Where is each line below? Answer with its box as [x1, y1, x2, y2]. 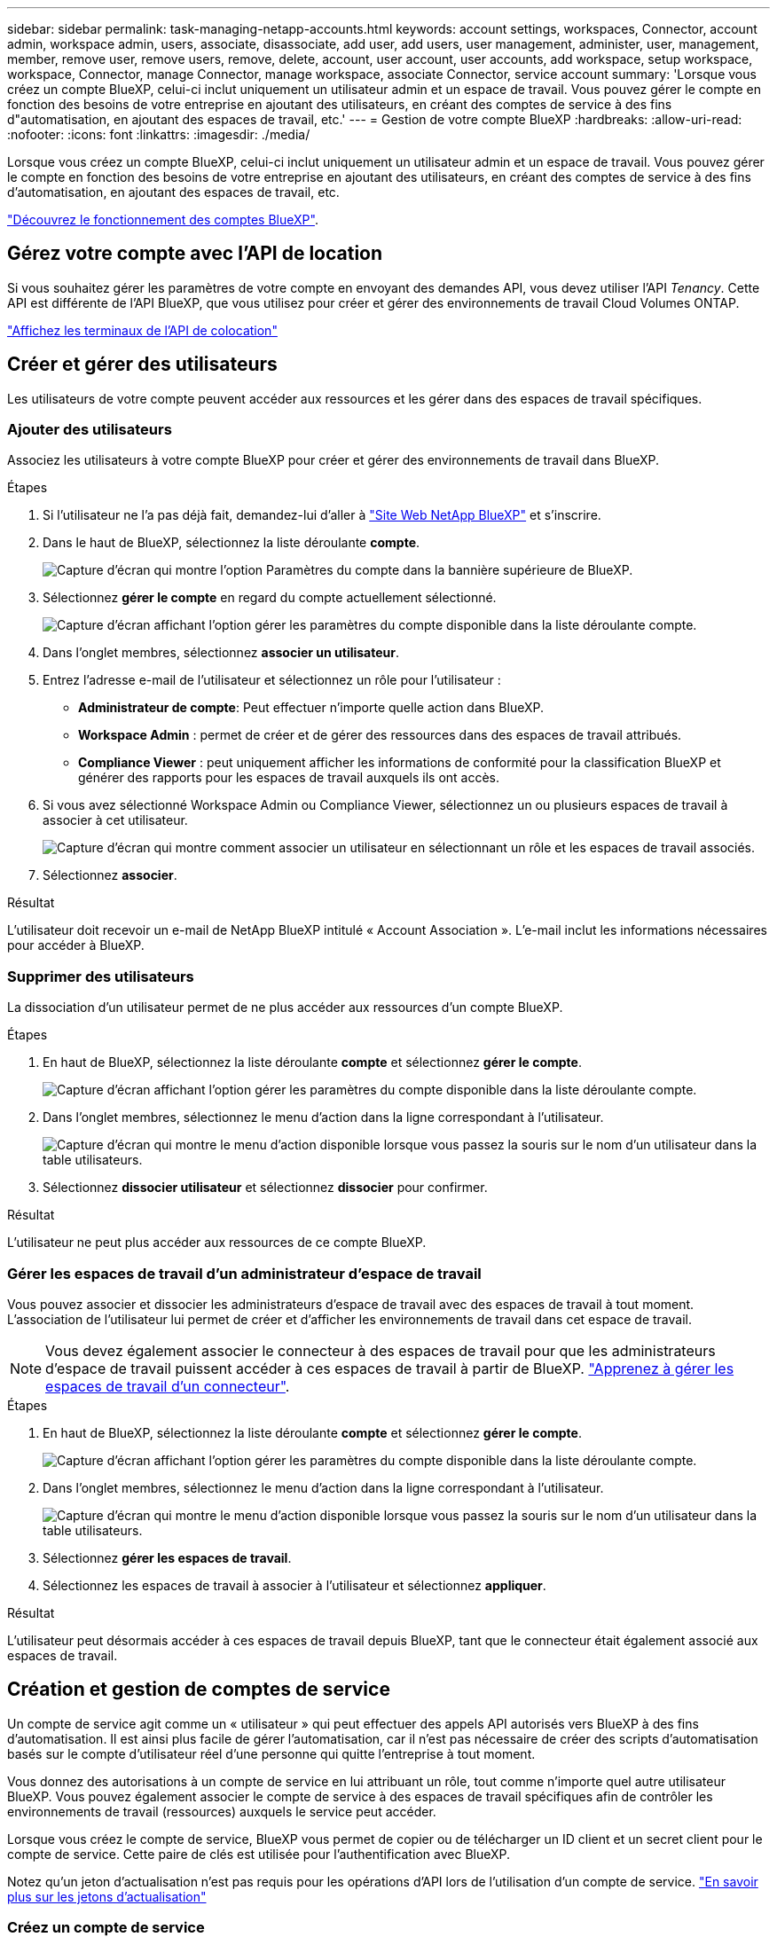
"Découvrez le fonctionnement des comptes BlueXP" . [7, 212, 318, 227]
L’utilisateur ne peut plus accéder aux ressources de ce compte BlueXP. [7, 1235, 427, 1251]
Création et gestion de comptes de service [7, 1678, 390, 1701]
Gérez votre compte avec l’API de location [7, 242, 383, 265]
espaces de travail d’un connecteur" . [45, 1376, 290, 1395]
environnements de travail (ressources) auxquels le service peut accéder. [7, 1803, 436, 1819]
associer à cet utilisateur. [43, 812, 188, 828]
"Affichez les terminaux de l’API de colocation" [7, 322, 278, 338]
